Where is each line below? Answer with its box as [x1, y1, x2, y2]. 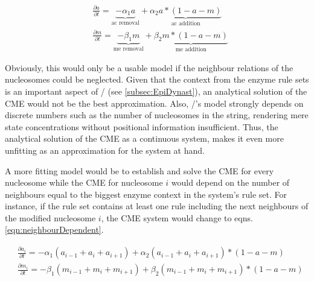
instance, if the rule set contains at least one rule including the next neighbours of [5, 200, 309, 212]
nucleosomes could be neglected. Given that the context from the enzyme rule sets [5, 73, 309, 86]
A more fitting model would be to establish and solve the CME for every [5, 164, 274, 177]
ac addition [171, 21, 200, 27]
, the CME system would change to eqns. [101, 211, 253, 224]
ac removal [111, 19, 139, 26]
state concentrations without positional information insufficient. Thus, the [5, 120, 278, 133]
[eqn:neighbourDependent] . [5, 223, 104, 236]
